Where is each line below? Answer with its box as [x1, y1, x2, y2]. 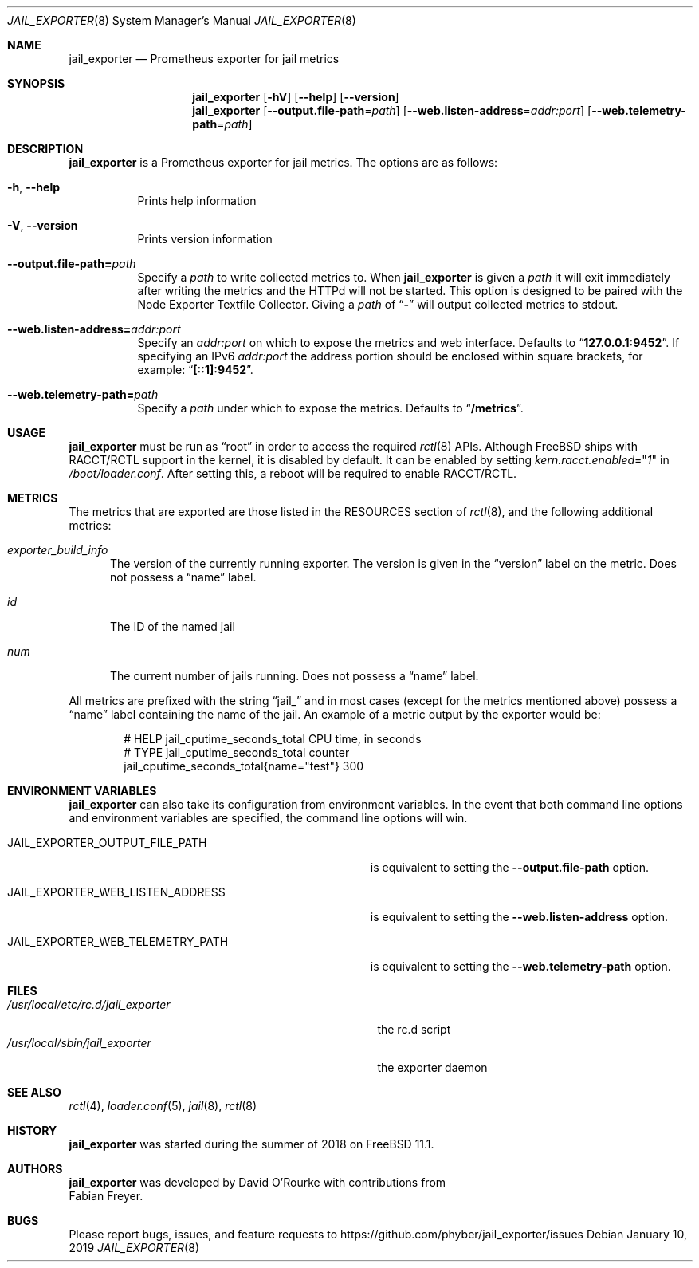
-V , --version [7, 219, 78, 232]
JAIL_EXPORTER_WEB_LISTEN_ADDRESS [7, 885, 226, 899]
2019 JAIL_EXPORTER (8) [69, 1241, 199, 1254]
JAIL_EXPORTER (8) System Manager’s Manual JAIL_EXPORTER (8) [7, 14, 356, 27]
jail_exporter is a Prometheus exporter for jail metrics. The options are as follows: [69, 156, 498, 169]
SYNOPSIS [7, 77, 65, 90]
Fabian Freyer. [69, 1189, 143, 1203]
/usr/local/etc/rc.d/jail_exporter [7, 998, 171, 1011]
